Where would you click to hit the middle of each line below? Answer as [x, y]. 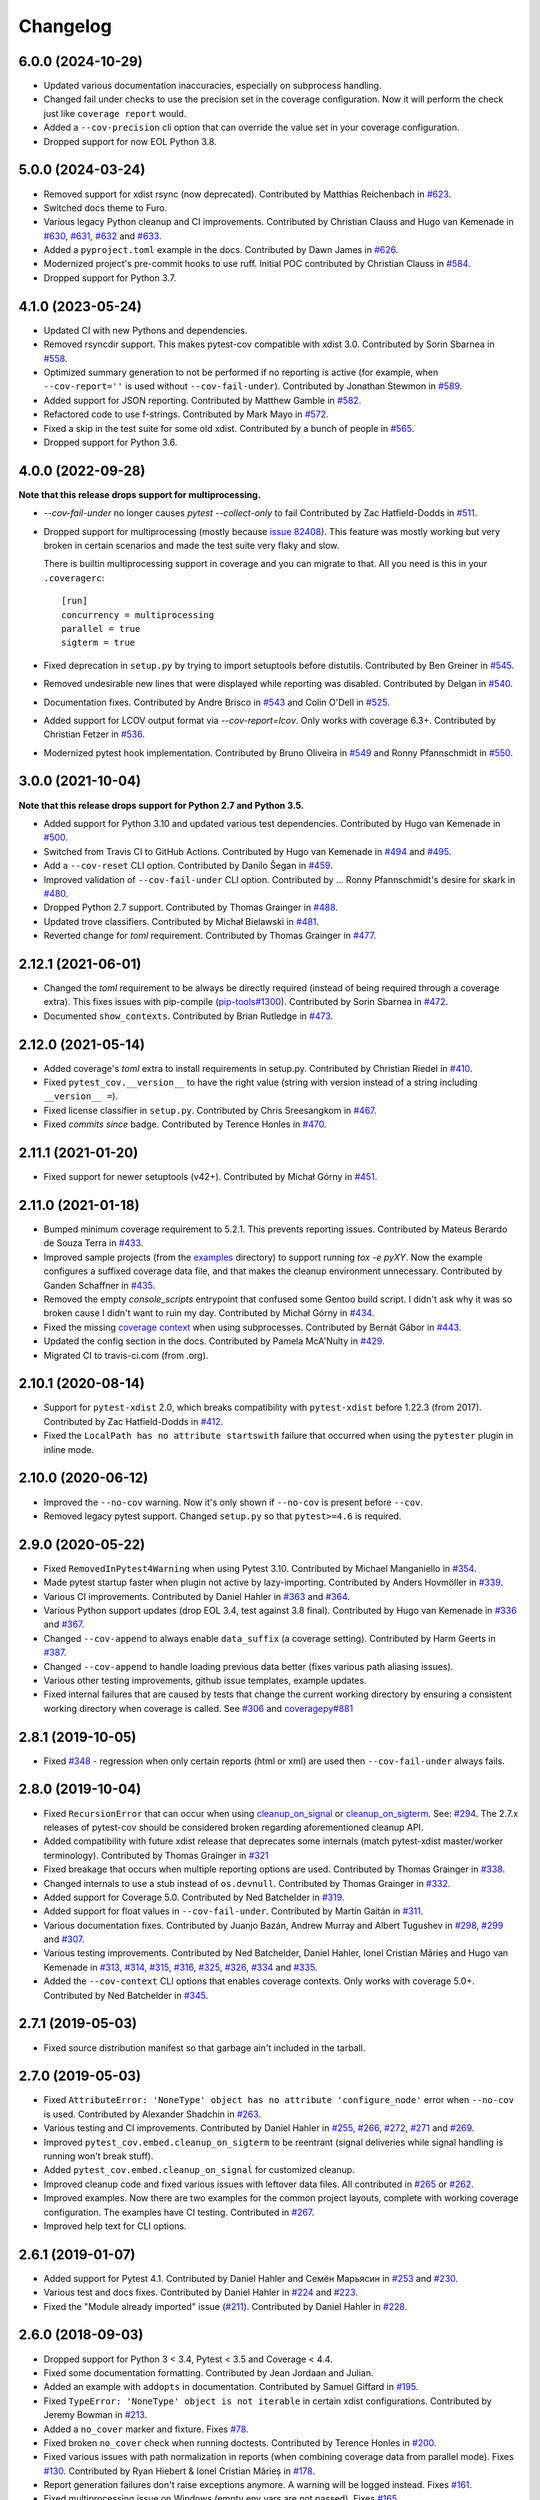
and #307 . [64, 1939]
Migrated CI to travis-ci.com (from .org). [126, 1355]
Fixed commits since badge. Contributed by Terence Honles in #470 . [185, 1124]
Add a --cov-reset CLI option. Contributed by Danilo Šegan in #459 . [188, 866]
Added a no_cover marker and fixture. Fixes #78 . [146, 2429]
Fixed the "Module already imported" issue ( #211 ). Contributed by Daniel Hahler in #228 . [225, 2306]
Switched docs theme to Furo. [105, 207]
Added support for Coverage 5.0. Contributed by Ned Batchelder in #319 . [194, 1897]
